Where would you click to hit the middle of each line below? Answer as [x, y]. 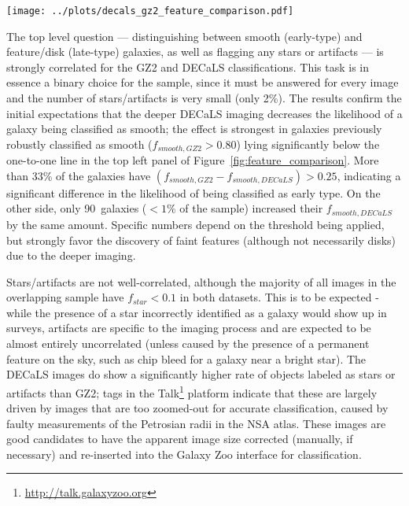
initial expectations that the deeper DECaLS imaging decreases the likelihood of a [204, 113]
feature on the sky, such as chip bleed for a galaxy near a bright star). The [186, 358]
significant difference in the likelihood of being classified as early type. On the [193, 192]
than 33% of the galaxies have [79, 175]
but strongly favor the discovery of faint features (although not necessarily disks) [201, 240]
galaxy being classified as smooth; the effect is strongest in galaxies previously [194, 129]
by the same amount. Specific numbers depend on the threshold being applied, [195, 224]
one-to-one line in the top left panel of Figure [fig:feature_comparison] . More [193, 160]
